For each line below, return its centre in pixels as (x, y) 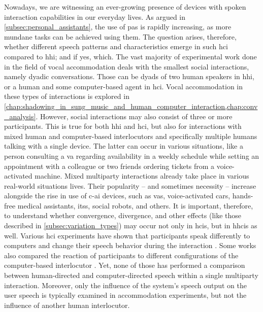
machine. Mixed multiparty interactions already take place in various (142, 176)
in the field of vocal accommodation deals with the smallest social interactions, (127, 66)
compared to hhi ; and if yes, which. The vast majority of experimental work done (130, 56)
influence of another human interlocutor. (67, 305)
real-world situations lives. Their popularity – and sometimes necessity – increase (130, 185)
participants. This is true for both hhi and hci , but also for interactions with (123, 126)
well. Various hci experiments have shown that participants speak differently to (127, 235)
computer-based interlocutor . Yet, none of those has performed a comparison (125, 265)
